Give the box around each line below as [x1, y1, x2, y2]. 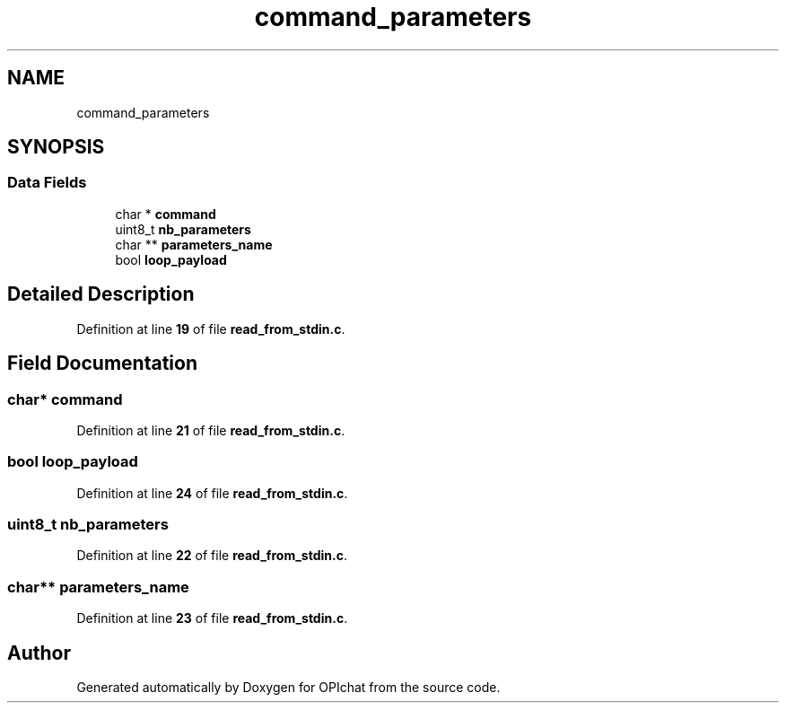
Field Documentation [7, 352, 197, 375]
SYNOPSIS [7, 136, 105, 159]
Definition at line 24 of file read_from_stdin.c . [76, 485, 348, 501]
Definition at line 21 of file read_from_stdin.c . [76, 422, 345, 438]
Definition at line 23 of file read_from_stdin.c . [76, 610, 348, 627]
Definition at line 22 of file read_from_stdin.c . [76, 548, 347, 564]
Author [7, 641, 71, 664]
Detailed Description [7, 283, 195, 306]
